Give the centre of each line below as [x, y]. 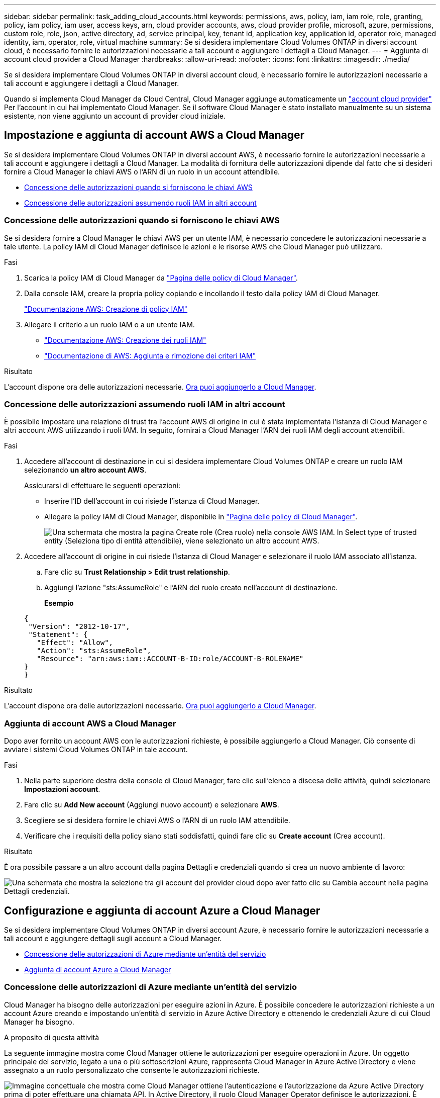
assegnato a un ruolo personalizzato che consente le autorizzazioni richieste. [132, 1070]
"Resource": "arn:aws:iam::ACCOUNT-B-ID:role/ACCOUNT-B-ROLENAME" [170, 659]
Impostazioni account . [62, 789]
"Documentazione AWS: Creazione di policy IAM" [106, 309]
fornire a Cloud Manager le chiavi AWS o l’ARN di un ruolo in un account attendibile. [142, 171]
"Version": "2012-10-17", [79, 627]
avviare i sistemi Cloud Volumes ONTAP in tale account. [96, 750]
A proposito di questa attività [52, 1037]
